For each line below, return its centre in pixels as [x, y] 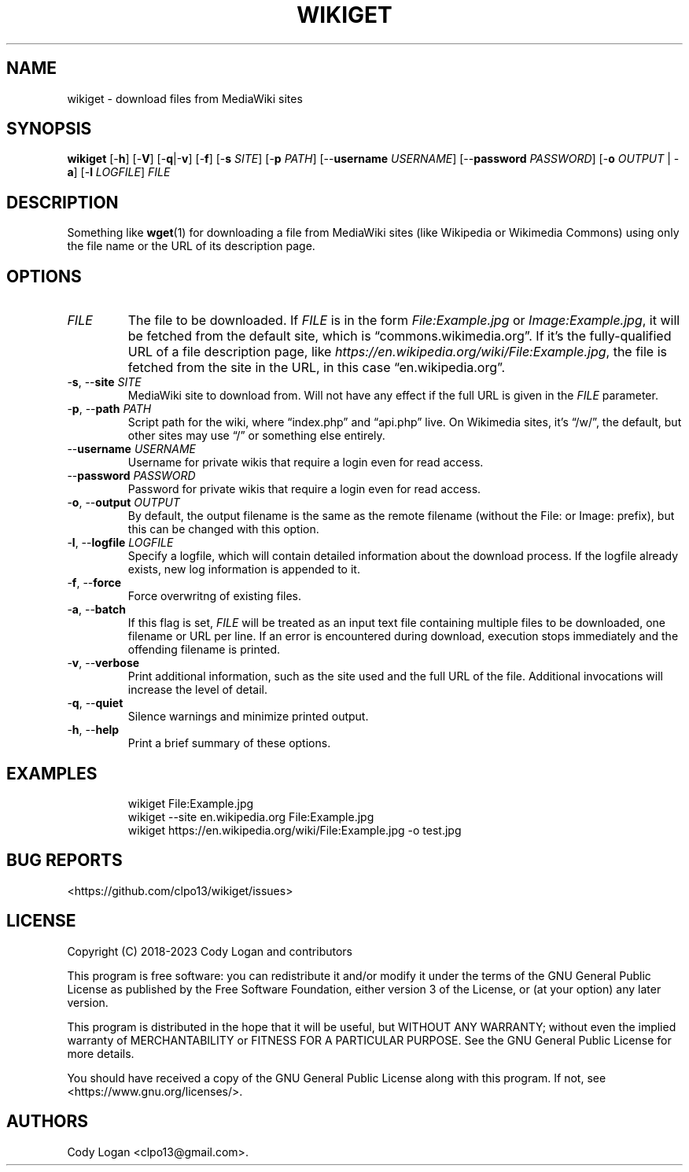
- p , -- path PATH [109, 409]
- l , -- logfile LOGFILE [120, 543]
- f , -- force [94, 583]
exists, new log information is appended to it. [244, 569]
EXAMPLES [52, 773]
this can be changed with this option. [223, 529]
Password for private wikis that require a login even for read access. [304, 489]
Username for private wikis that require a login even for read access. [306, 463]
